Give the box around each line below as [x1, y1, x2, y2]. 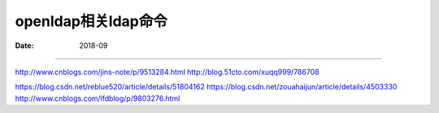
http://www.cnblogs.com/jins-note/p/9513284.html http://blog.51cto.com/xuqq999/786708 [15, 67, 320, 76]
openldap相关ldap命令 [15, 12, 168, 30]
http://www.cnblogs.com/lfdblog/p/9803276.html [15, 93, 180, 103]
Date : [15, 41, 34, 50]
